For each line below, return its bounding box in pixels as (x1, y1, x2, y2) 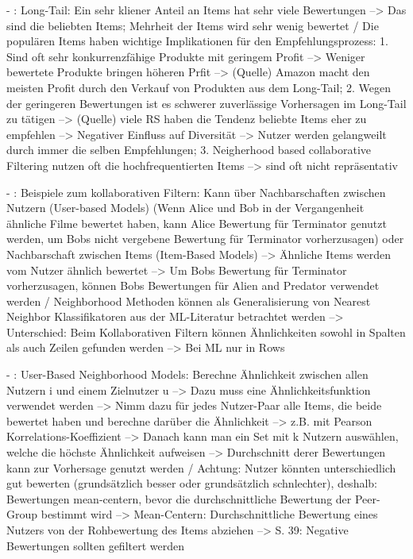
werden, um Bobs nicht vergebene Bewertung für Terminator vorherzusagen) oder (6, 230, 404, 247)
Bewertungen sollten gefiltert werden (6, 537, 184, 553)
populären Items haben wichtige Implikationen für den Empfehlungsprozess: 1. (6, 33, 388, 49)
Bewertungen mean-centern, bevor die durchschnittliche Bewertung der (6, 490, 352, 507)
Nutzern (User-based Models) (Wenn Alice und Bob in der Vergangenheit (6, 199, 365, 216)
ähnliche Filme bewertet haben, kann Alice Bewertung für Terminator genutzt (6, 214, 387, 231)
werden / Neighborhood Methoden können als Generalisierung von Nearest (6, 292, 371, 309)
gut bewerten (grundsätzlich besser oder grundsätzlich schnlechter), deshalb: (6, 475, 377, 492)
